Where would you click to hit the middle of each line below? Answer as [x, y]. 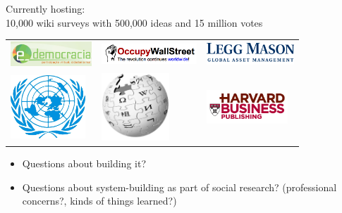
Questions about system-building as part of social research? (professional [179, 187]
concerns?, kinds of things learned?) [99, 201]
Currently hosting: [45, 8]
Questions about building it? [84, 163]
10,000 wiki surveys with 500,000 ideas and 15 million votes [134, 22]
